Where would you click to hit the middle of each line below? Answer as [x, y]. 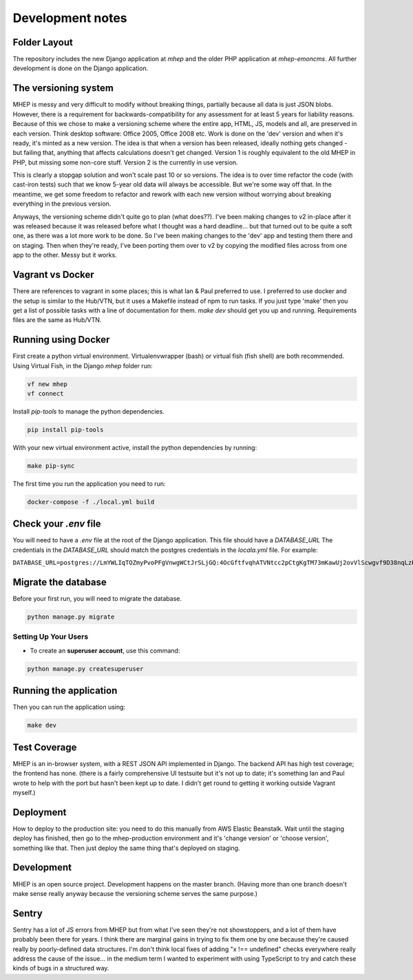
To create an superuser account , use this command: [105, 650]
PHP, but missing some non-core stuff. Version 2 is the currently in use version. [125, 162]
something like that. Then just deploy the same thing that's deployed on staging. [126, 848]
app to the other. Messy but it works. [65, 255]
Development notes [70, 18]
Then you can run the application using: [69, 707]
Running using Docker [61, 340]
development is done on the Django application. [81, 68]
